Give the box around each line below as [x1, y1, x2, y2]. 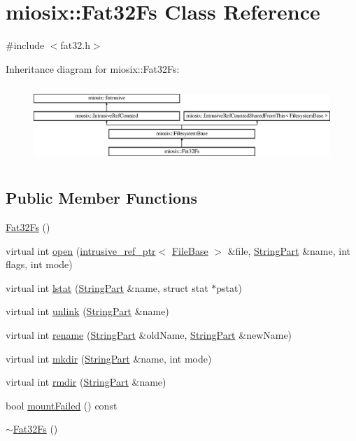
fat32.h [60, 38, 90, 52]
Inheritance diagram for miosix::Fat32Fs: [6, 61, 180, 76]
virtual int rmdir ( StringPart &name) [6, 374, 166, 389]
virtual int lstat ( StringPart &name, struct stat [6, 280, 208, 295]
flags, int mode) [6, 257, 73, 272]
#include [6, 38, 45, 52]
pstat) [216, 280, 242, 295]
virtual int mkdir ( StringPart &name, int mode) [6, 351, 212, 365]
